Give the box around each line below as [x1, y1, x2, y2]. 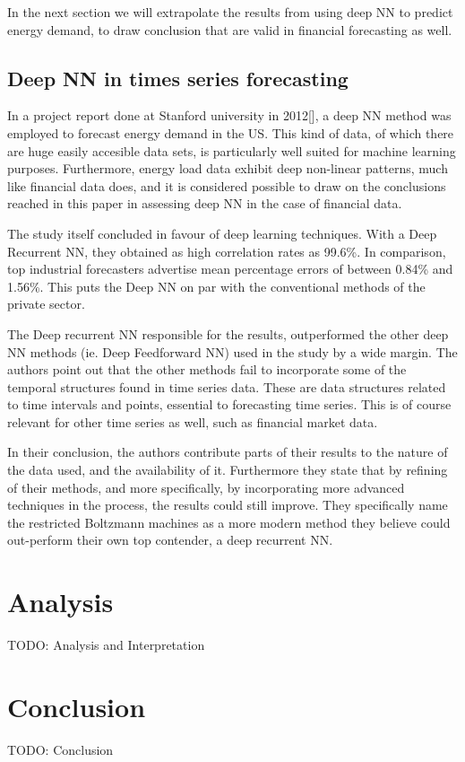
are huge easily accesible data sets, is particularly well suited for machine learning [7, 141, 456, 160]
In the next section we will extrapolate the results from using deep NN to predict [7, 3, 453, 21]
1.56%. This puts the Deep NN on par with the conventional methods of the [7, 276, 426, 295]
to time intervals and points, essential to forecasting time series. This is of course [7, 395, 452, 414]
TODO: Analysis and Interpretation [7, 635, 205, 654]
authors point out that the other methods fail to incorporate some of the [7, 360, 407, 379]
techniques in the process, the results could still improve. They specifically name [7, 495, 448, 514]
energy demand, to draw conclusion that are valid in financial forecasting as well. [7, 20, 452, 39]
